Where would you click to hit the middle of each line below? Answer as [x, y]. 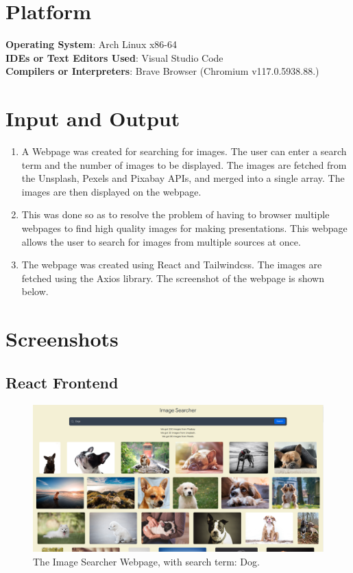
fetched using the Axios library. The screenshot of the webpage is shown [173, 278]
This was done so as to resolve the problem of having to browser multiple [175, 214]
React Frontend [62, 382]
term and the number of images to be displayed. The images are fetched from [184, 164]
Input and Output [93, 118]
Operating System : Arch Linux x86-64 [92, 44]
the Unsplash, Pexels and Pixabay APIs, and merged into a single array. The [183, 178]
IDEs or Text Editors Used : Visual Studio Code [114, 57]
